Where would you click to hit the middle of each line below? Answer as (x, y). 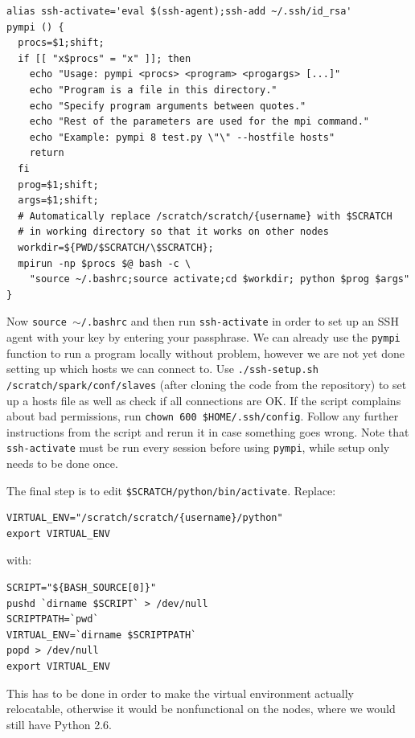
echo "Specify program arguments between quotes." (168, 106)
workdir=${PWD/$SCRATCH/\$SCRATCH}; (116, 247)
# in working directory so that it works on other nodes (173, 232)
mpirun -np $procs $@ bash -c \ (105, 263)
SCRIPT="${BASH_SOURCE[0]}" (82, 588)
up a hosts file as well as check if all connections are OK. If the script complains (204, 400)
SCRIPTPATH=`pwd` (53, 619)
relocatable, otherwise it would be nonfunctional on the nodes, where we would (201, 709)
